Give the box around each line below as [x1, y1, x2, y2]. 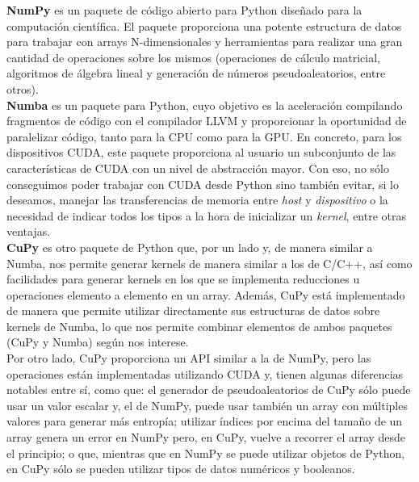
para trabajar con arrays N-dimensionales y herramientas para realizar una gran [6, 33, 403, 50]
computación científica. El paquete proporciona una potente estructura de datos [6, 17, 402, 34]
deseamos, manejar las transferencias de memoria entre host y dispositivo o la [6, 191, 388, 208]
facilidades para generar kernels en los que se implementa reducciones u [6, 270, 360, 287]
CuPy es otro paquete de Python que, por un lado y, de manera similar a [6, 238, 373, 255]
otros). [6, 80, 39, 97]
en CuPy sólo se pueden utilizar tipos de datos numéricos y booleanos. [6, 460, 355, 477]
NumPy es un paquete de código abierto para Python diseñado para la [6, 2, 362, 18]
